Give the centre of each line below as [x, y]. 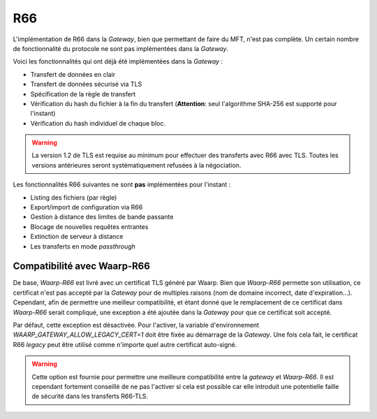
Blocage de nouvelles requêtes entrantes [89, 226]
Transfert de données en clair [73, 74]
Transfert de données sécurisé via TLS [86, 84]
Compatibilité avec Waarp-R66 [81, 266]
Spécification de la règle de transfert [83, 94]
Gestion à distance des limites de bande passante [102, 217]
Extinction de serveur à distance [77, 237]
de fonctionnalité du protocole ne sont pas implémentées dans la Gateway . [121, 48]
